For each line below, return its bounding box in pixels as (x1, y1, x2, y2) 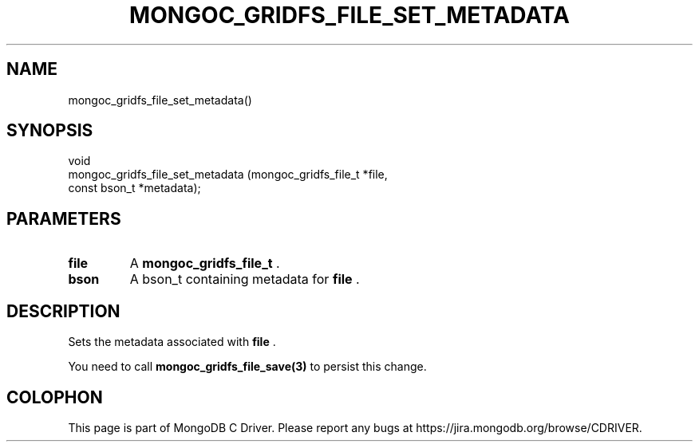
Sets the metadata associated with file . (68, 335, 276, 349)
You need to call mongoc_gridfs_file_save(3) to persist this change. (68, 360, 427, 374)
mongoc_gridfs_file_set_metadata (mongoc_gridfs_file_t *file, (68, 167, 388, 182)
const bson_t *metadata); (68, 181, 201, 195)
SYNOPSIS (6, 120, 93, 141)
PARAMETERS (6, 208, 121, 229)
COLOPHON (6, 387, 103, 407)
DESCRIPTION (6, 301, 120, 321)
